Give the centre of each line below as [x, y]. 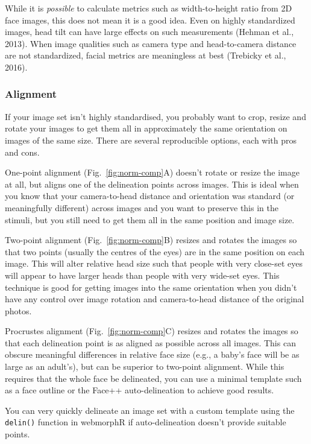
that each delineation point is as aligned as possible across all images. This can [150, 342]
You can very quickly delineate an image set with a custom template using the [150, 410]
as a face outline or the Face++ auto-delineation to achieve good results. [140, 390]
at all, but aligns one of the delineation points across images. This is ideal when [152, 184]
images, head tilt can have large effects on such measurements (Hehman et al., [149, 32]
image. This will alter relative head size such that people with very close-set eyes [154, 263]
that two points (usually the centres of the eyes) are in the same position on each [155, 251]
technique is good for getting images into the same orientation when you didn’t [151, 287]
